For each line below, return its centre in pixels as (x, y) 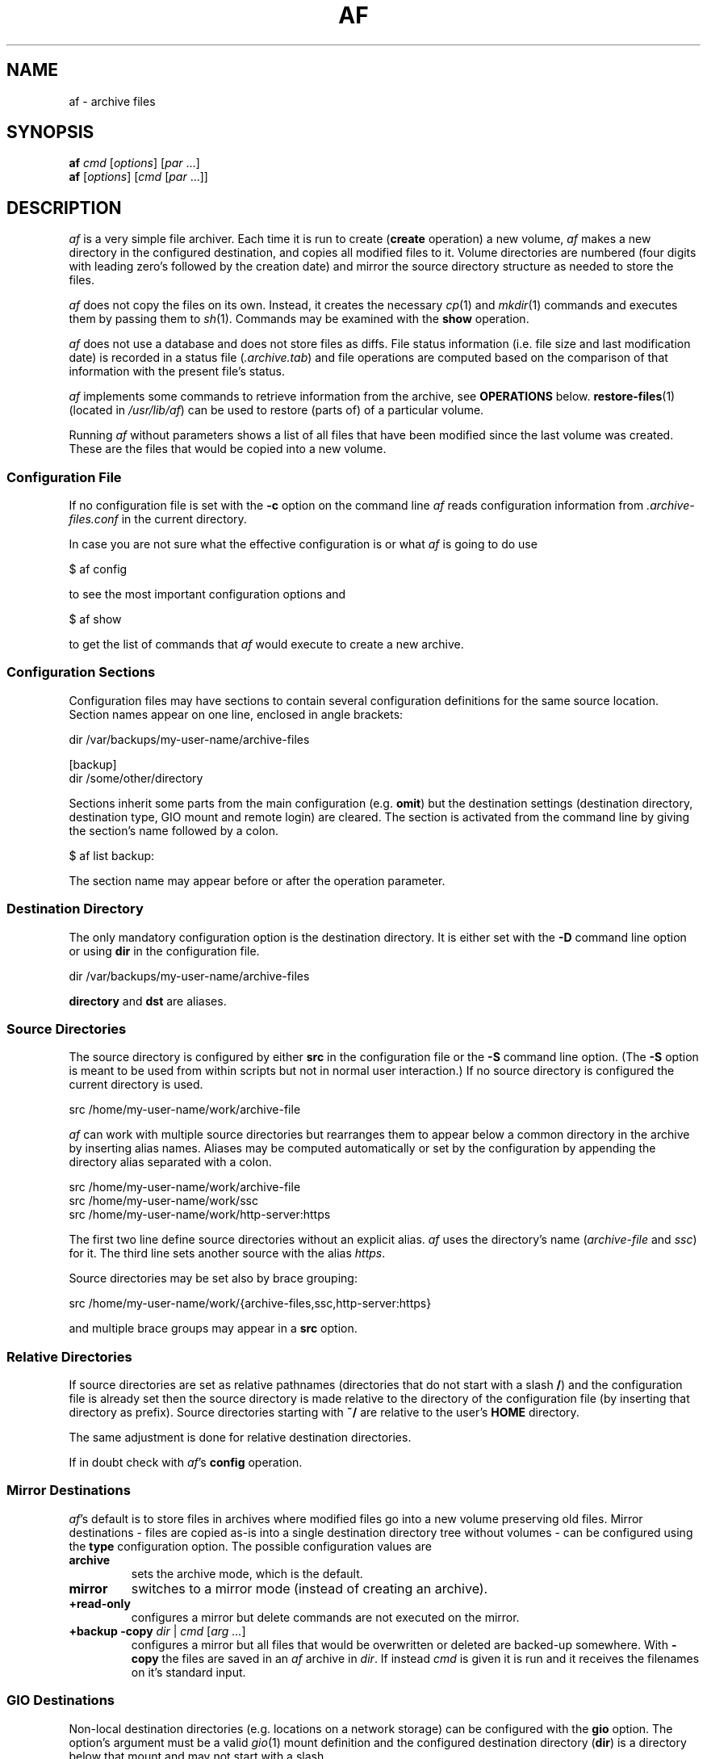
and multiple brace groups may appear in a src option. (213, 1329)
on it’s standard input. (188, 1672)
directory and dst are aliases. (148, 1001)
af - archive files (112, 101)
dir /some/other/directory (136, 778)
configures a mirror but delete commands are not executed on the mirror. (325, 1617)
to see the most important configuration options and (207, 594)
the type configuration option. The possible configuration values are (251, 1546)
